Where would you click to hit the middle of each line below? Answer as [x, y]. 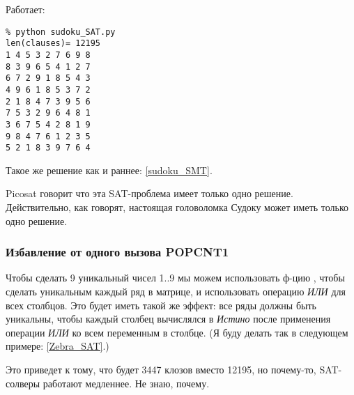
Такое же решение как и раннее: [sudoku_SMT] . [109, 170]
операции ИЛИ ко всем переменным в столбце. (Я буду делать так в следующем [177, 332]
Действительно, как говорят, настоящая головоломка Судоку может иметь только [177, 207]
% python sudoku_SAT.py [61, 32]
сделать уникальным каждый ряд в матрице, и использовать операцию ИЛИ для [176, 291]
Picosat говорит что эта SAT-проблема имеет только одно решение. [149, 193]
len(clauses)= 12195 [53, 44]
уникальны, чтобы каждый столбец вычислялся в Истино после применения [168, 319]
